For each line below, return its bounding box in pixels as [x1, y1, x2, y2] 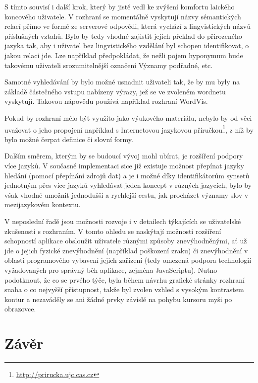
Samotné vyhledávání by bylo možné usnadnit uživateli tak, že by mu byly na [4, 77, 240, 87]
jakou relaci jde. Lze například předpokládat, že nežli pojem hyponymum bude [4, 50, 243, 60]
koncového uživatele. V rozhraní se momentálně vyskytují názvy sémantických [4, 11, 241, 21]
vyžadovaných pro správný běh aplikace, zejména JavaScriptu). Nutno [4, 264, 217, 275]
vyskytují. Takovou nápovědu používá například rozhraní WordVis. [4, 96, 208, 106]
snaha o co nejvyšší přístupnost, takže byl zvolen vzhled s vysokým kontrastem [4, 284, 244, 295]
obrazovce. [4, 304, 36, 314]
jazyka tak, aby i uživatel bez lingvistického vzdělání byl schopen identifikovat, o [4, 40, 249, 51]
